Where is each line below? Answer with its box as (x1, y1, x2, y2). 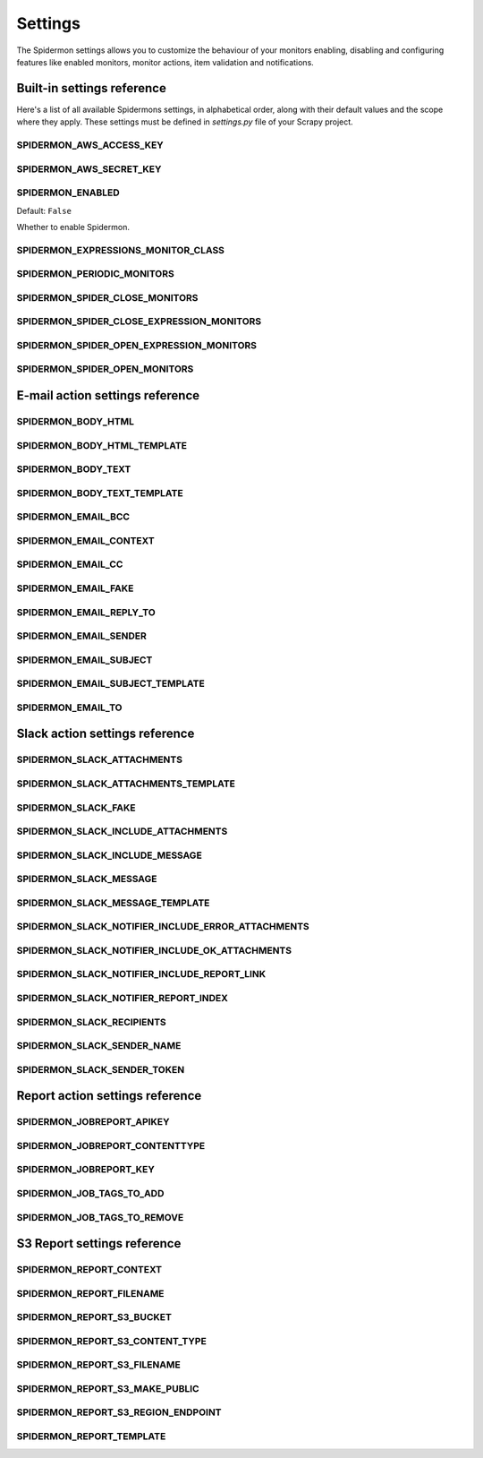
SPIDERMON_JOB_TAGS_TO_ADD (16, 1187, 165, 1199)
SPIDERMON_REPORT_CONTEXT (16, 1264, 163, 1276)
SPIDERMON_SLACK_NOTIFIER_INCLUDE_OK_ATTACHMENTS (16, 944, 292, 956)
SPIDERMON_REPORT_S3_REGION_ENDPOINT (16, 1406, 223, 1419)
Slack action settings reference (16, 726, 195, 742)
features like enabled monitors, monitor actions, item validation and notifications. (16, 56, 315, 67)
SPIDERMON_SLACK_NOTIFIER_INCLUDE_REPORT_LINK (16, 968, 267, 981)
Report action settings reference (16, 1088, 202, 1103)
